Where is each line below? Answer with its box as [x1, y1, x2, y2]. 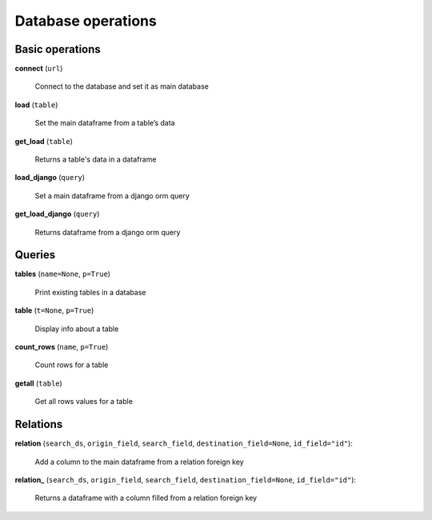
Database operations [14, 12, 158, 30]
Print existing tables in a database [34, 287, 146, 297]
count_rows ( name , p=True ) [14, 342, 109, 352]
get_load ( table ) [14, 136, 74, 146]
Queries [14, 248, 56, 262]
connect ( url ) [14, 64, 63, 74]
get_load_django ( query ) [14, 209, 100, 219]
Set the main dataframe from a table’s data [34, 118, 175, 128]
